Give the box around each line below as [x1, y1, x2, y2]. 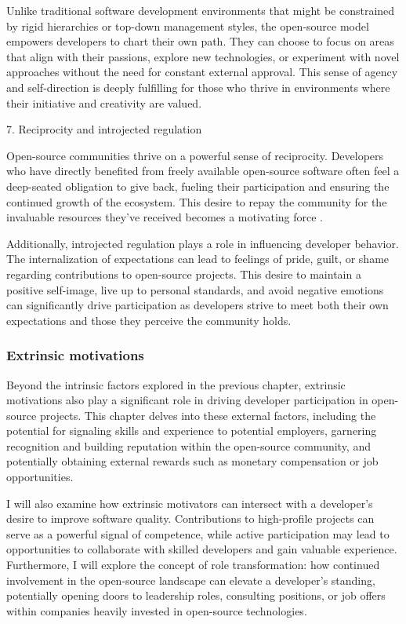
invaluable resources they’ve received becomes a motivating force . [6, 209, 324, 225]
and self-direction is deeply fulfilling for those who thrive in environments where [6, 78, 390, 95]
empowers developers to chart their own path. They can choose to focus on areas [6, 33, 394, 49]
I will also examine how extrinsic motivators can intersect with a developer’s [6, 494, 373, 511]
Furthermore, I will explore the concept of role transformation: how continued [6, 556, 380, 573]
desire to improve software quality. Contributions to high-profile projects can [6, 510, 375, 527]
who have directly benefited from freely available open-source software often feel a [6, 162, 400, 179]
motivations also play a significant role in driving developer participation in [6, 392, 368, 408]
